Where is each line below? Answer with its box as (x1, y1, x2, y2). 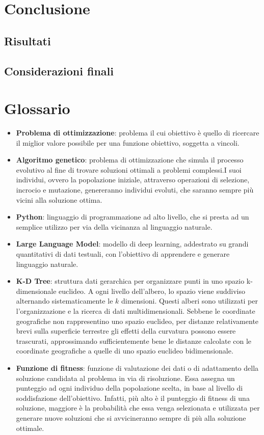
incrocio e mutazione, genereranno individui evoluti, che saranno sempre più (16, 184, 254, 195)
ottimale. (16, 422, 44, 433)
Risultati (4, 33, 51, 48)
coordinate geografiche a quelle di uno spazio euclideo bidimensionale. (16, 345, 233, 356)
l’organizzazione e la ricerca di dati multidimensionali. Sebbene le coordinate (16, 305, 255, 316)
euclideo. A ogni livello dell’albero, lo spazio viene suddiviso (59, 285, 245, 296)
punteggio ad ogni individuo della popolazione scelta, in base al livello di (16, 383, 243, 393)
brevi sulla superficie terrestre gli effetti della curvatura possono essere (16, 325, 236, 336)
